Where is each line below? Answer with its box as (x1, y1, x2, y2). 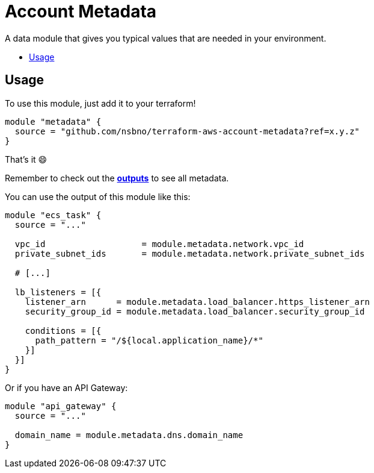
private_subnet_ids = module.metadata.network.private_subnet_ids (14, 248, 365, 258)
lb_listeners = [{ (14, 287, 102, 297)
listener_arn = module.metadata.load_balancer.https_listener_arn (25, 296, 370, 307)
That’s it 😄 (5, 154, 48, 164)
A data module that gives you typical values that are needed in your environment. (5, 33, 326, 43)
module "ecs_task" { (5, 210, 102, 220)
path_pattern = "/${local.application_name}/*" (35, 335, 263, 345)
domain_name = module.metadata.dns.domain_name (14, 430, 244, 440)
